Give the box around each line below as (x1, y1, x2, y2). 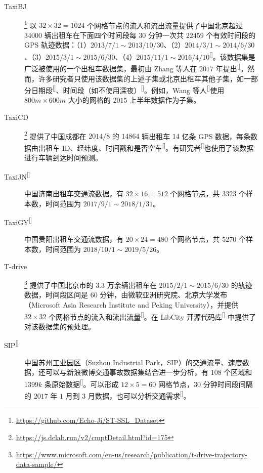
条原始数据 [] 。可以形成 (44, 377, 119, 389)
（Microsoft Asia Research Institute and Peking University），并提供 (24, 299, 239, 310)
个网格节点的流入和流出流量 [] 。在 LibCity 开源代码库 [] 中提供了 (49, 310, 256, 322)
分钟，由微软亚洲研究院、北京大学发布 (100, 289, 228, 300)
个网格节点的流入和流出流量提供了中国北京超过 (87, 20, 243, 30)
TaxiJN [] (4, 169, 30, 182)
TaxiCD (4, 111, 29, 122)
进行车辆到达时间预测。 (24, 152, 102, 163)
